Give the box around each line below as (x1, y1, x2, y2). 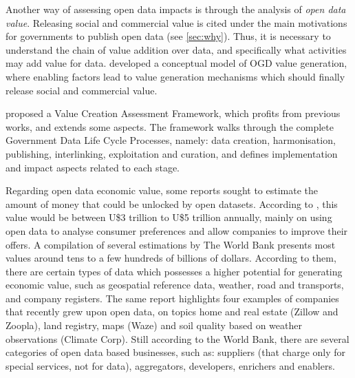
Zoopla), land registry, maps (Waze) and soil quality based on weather (6, 318, 302, 333)
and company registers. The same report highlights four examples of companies (6, 291, 339, 305)
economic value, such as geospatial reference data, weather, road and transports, (6, 277, 344, 292)
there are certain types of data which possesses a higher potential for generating (6, 264, 343, 278)
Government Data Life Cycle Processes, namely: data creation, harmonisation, (6, 133, 336, 147)
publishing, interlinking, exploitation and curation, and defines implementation (6, 146, 338, 160)
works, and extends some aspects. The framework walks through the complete (6, 119, 334, 134)
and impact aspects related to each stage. (6, 160, 180, 174)
